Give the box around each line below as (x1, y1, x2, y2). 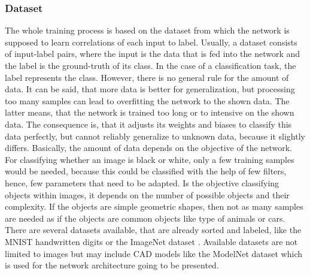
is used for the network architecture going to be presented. (5, 259, 219, 271)
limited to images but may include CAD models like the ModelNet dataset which (5, 247, 303, 259)
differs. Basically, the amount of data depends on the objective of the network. (5, 141, 293, 154)
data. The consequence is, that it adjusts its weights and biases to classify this (5, 117, 292, 130)
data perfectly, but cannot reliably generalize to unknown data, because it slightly (5, 129, 305, 142)
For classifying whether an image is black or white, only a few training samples (5, 153, 294, 165)
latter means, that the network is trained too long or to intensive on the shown (5, 106, 294, 119)
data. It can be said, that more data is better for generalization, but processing (5, 83, 295, 95)
